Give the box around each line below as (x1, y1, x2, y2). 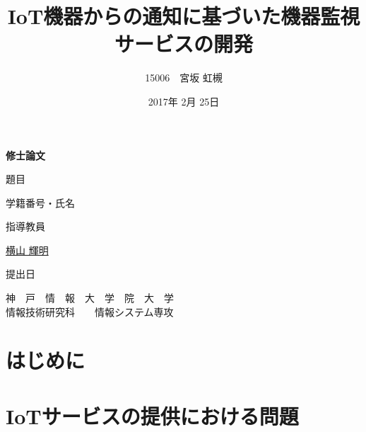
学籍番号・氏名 (6, 195, 75, 210)
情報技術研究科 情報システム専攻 (6, 304, 174, 319)
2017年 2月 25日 (148, 93, 220, 108)
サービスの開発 (114, 29, 253, 58)
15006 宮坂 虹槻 (145, 70, 223, 85)
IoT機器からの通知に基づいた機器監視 (7, 1, 360, 30)
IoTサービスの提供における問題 (6, 401, 299, 430)
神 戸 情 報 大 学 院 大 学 (6, 290, 174, 305)
